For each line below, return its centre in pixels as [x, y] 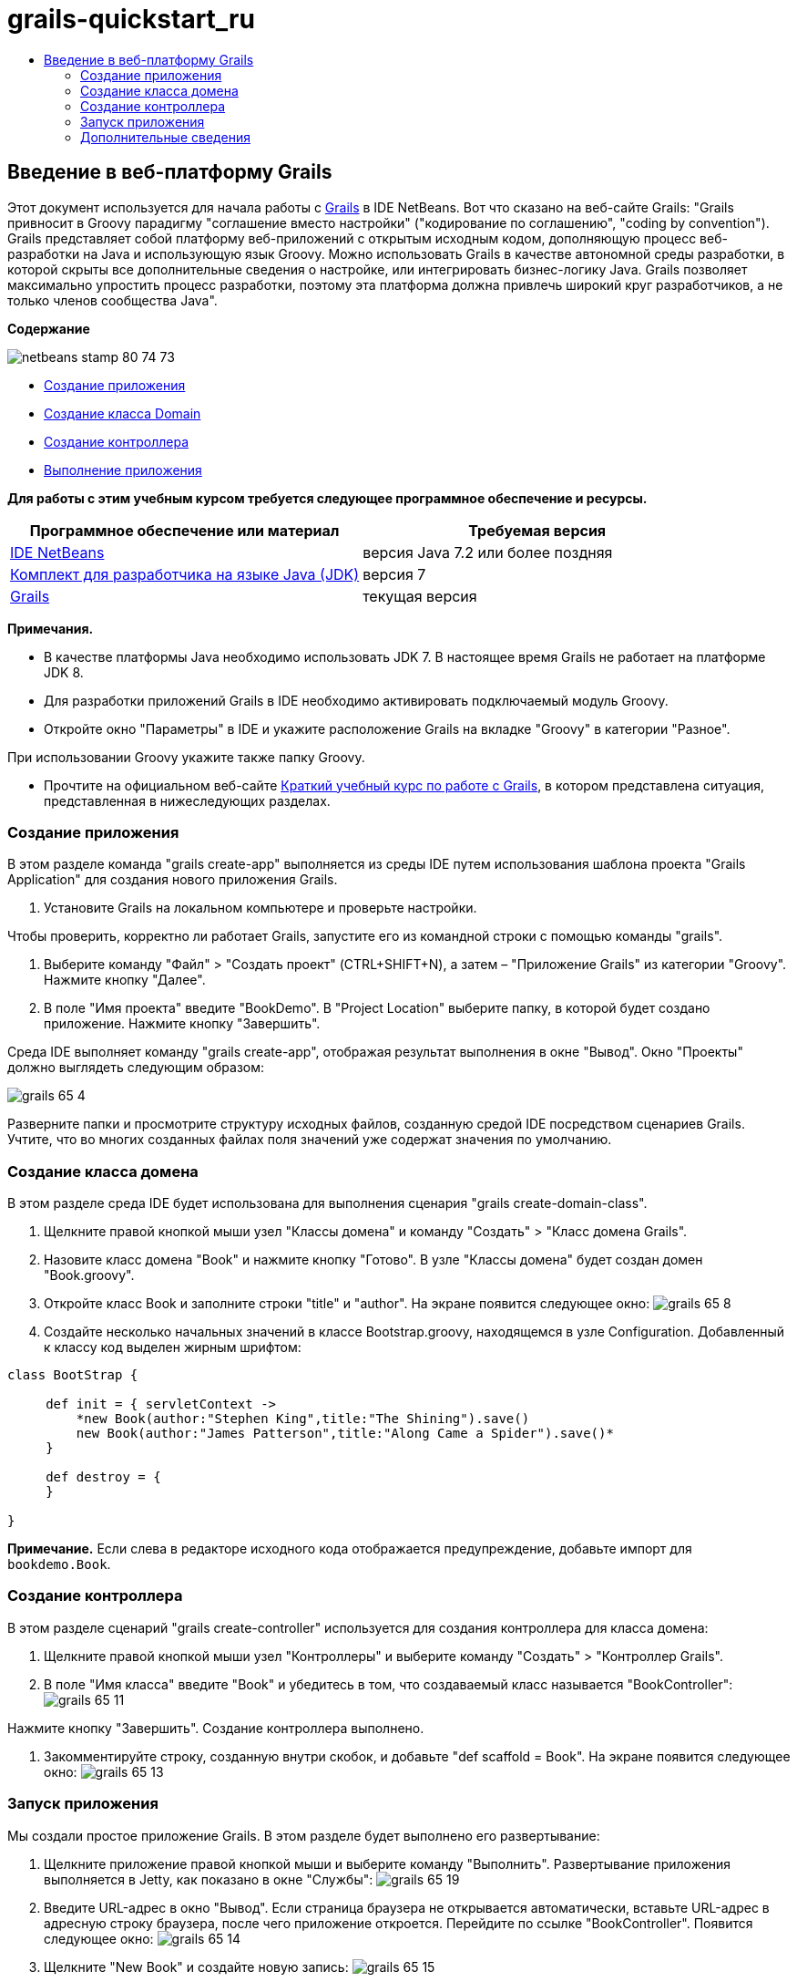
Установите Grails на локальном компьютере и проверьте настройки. [261, 908]
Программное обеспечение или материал [184, 530]
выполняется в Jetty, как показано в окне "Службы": [209, 1879]
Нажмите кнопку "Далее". [125, 980]
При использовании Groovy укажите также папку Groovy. [186, 757]
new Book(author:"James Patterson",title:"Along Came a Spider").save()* [345, 1434]
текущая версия [420, 596]
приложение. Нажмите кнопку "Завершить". [182, 1024]
